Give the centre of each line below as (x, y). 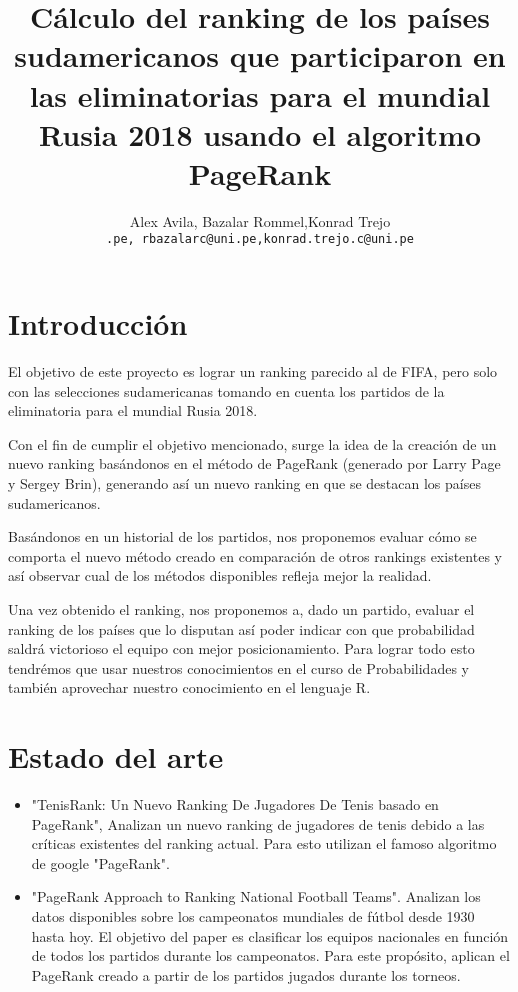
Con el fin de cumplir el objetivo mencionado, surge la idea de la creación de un (252, 443)
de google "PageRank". (100, 862)
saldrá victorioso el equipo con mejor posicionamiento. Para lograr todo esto (241, 648)
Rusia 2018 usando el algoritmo (259, 133)
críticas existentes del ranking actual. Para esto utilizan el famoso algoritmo (264, 843)
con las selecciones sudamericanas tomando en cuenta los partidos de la (226, 390)
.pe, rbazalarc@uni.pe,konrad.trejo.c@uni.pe (260, 239)
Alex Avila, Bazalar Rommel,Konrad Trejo (260, 220)
